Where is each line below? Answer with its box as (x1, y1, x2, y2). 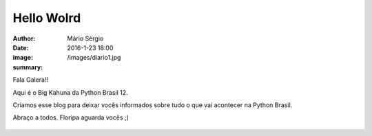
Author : (12, 34, 36, 43)
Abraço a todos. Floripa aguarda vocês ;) (12, 113, 129, 122)
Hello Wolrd (12, 10, 81, 25)
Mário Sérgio (67, 34, 104, 43)
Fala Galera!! (12, 76, 49, 84)
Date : (12, 43, 29, 52)
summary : (12, 63, 43, 71)
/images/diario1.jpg (67, 54, 121, 62)
